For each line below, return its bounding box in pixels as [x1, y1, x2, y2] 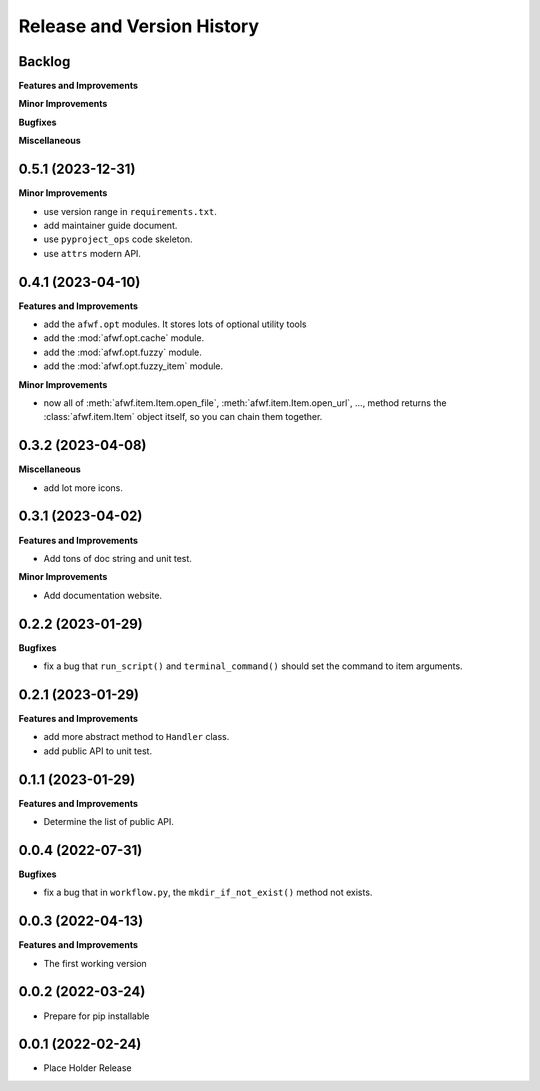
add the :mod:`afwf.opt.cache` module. [43, 332, 205, 344]
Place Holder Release [43, 1062, 132, 1074]
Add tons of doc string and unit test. [43, 552, 192, 564]
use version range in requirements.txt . [43, 205, 217, 217]
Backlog [18, 53, 71, 70]
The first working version [43, 957, 147, 969]
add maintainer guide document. [43, 219, 178, 231]
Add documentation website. [43, 589, 163, 601]
